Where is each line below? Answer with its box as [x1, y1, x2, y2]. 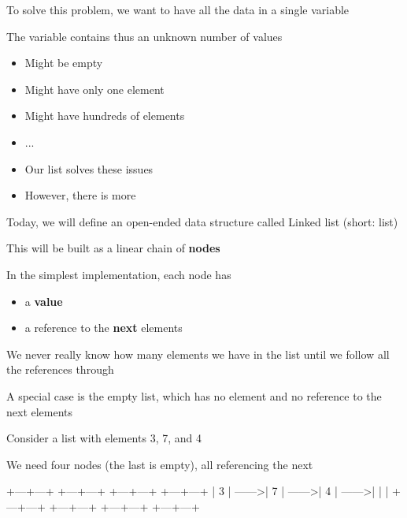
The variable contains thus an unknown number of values [6, 28, 283, 44]
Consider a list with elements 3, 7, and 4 [6, 430, 202, 446]
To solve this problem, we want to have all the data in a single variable [6, 2, 350, 17]
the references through [6, 361, 114, 378]
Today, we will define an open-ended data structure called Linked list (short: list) [6, 213, 398, 229]
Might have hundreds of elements [24, 107, 185, 124]
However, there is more [24, 187, 136, 203]
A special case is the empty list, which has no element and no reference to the [6, 387, 382, 404]
